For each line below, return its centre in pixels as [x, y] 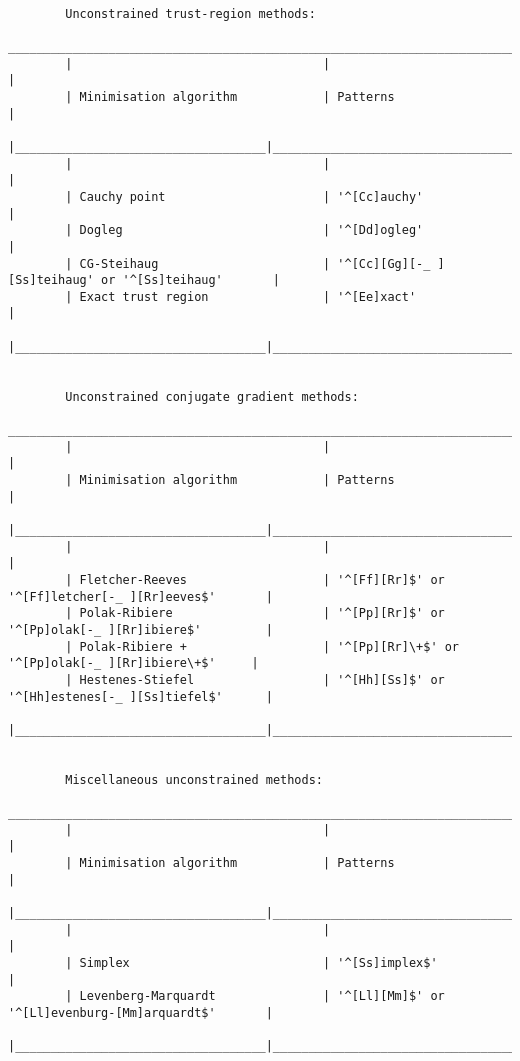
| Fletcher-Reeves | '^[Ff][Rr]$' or [255, 579]
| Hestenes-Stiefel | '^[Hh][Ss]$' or [255, 679]
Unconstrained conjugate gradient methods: [212, 396]
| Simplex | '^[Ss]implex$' [251, 963]
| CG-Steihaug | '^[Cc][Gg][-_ [248, 263]
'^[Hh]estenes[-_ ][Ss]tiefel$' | [140, 696]
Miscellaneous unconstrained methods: [194, 779]
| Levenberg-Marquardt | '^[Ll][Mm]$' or [255, 996]
